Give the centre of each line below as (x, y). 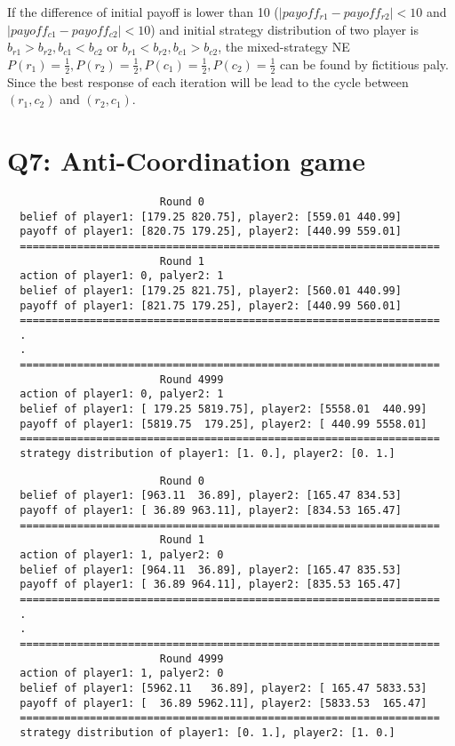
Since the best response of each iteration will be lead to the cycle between (208, 81)
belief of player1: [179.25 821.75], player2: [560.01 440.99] (211, 290)
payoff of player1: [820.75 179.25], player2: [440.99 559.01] (211, 232)
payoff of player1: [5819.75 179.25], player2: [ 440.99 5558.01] (224, 424)
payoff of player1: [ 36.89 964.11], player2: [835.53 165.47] (211, 585)
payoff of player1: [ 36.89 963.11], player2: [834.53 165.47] (211, 511)
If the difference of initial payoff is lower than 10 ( (143, 12)
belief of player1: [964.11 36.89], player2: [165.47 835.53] (211, 570)
